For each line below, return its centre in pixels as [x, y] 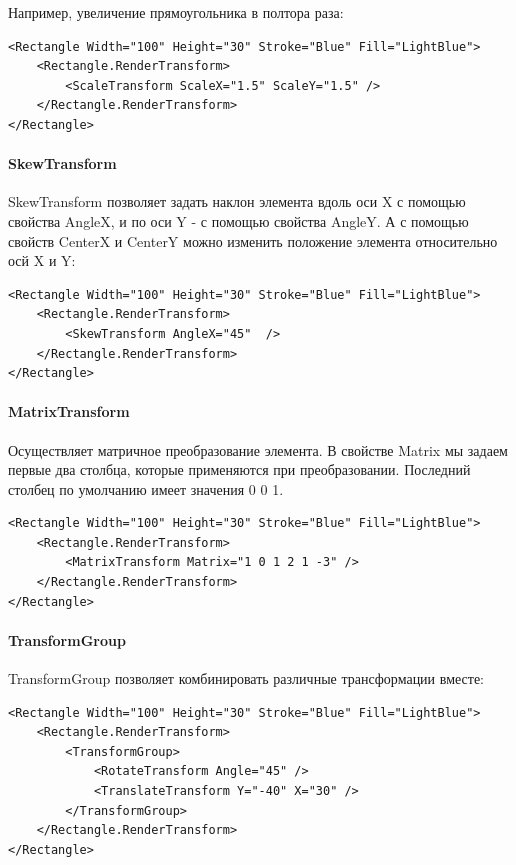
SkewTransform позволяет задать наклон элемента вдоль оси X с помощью [237, 201]
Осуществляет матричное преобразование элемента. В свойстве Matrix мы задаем [258, 449]
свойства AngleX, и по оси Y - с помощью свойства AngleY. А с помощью [238, 220]
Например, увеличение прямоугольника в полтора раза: [176, 12]
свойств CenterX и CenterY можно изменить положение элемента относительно [253, 240]
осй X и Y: [42, 260]
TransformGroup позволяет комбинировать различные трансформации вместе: [246, 678]
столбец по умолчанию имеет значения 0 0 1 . [146, 488]
